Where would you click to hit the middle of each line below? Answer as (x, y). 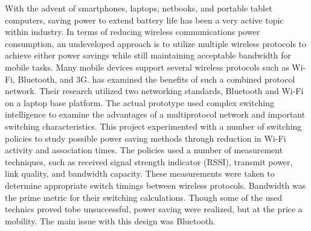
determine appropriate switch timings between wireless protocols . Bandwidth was (155, 185)
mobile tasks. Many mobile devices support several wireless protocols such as (147, 67)
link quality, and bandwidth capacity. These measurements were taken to (140, 173)
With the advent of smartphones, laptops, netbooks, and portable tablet (139, 8)
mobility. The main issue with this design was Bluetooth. (111, 220)
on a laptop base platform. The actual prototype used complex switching (139, 102)
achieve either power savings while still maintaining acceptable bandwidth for (148, 55)
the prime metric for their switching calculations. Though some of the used (143, 197)
